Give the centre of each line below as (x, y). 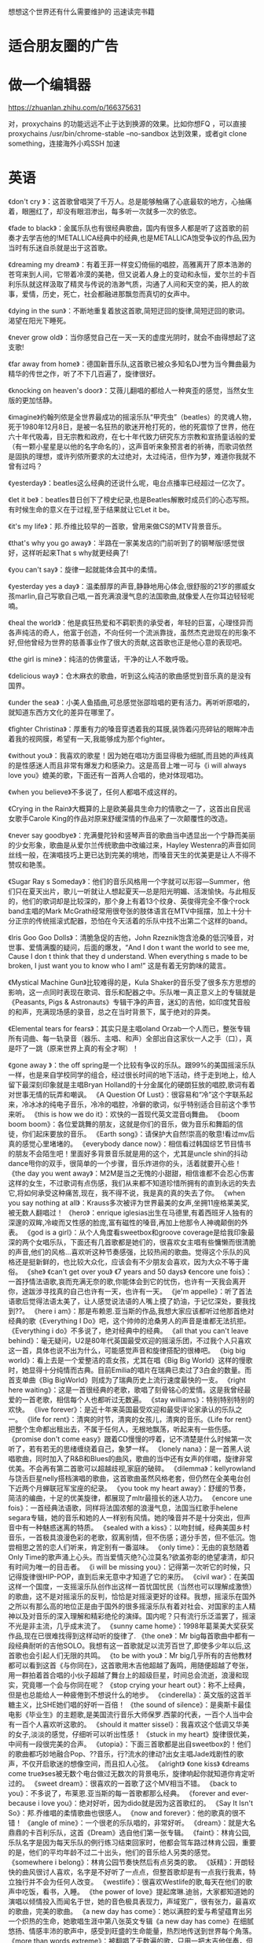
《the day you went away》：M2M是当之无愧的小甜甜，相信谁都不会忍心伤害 (131, 1173)
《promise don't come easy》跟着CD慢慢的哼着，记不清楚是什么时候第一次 (130, 1439)
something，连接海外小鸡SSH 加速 (64, 143)
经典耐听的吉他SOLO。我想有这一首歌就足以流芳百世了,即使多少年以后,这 (133, 1646)
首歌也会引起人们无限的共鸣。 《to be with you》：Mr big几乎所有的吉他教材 (130, 1656)
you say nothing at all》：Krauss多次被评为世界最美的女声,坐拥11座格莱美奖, (129, 1203)
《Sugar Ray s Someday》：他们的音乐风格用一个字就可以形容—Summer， (126, 882)
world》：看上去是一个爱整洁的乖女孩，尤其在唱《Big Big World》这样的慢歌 (130, 1360)
